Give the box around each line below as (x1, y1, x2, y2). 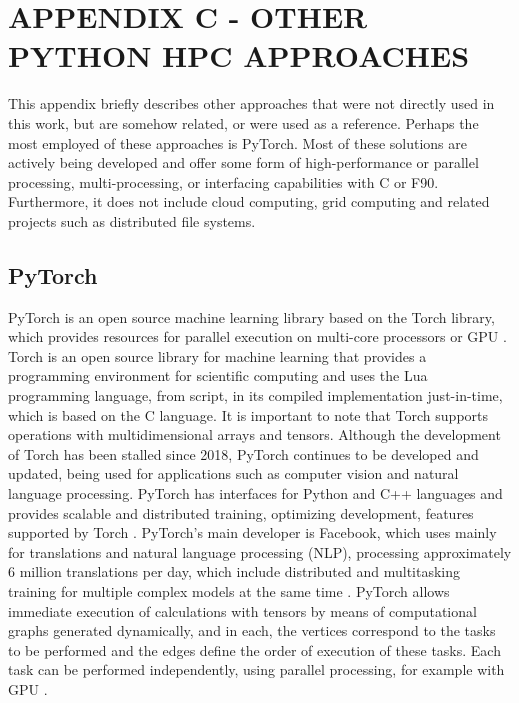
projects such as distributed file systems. (8, 210, 256, 231)
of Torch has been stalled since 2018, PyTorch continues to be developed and (8, 443, 479, 464)
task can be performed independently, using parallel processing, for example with (8, 659, 505, 680)
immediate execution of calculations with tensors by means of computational (8, 600, 477, 621)
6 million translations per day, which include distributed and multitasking (8, 561, 461, 582)
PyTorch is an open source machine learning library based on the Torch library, (8, 306, 495, 327)
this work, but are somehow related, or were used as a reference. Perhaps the (8, 112, 479, 133)
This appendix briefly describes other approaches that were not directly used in (8, 93, 495, 114)
